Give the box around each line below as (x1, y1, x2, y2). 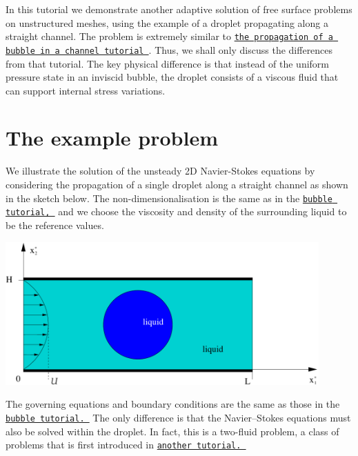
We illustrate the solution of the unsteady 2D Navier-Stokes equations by (6, 163, 315, 178)
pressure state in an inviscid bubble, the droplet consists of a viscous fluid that (6, 70, 339, 84)
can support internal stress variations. (6, 83, 166, 97)
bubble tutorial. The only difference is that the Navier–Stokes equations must (6, 410, 351, 424)
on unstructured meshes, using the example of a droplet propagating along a (6, 15, 328, 30)
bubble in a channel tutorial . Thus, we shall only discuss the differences (6, 42, 333, 57)
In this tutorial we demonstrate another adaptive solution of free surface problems (6, 2, 352, 16)
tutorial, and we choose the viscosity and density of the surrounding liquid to (6, 204, 347, 219)
